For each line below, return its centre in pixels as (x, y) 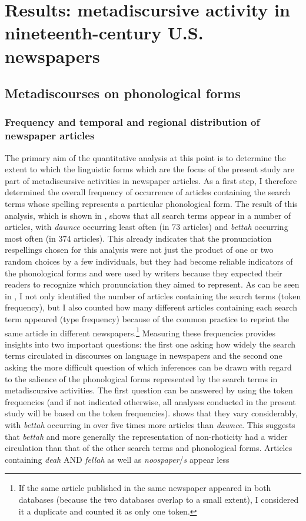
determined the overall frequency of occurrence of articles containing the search (148, 192)
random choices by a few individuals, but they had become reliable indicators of (149, 261)
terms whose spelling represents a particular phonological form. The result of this (151, 204)
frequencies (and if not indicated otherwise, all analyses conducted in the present (150, 401)
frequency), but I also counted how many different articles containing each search (151, 307)
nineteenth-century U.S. (104, 33)
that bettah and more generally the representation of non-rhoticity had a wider (146, 436)
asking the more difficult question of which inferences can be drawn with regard (148, 367)
